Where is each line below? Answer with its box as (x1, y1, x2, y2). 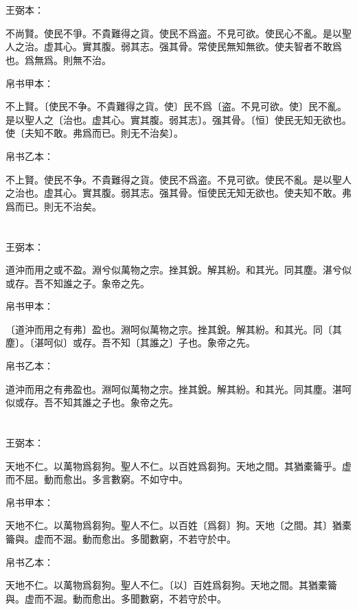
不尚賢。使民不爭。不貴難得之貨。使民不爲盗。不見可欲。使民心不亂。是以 (5, 25, 342, 40)
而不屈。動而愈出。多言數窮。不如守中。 (5, 472, 188, 486)
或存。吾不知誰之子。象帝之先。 (5, 275, 150, 290)
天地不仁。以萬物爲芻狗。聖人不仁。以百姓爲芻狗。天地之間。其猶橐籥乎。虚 (5, 458, 352, 473)
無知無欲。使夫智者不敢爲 (226, 39, 342, 54)
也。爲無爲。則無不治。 (5, 52, 111, 67)
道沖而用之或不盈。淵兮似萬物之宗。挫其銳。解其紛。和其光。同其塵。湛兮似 (5, 262, 352, 277)
